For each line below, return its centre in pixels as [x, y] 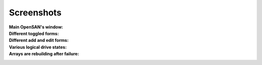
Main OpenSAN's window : [36, 27]
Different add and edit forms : [39, 40]
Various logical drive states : [38, 47]
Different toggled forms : [34, 33]
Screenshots [35, 13]
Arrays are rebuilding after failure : [44, 54]
